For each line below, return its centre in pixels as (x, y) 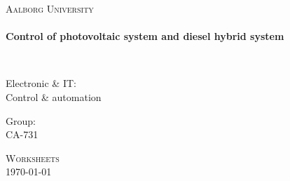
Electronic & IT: (41, 83)
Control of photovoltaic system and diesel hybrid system (145, 36)
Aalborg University (50, 8)
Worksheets (33, 157)
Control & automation (54, 96)
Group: (21, 120)
